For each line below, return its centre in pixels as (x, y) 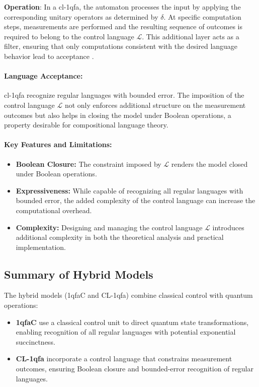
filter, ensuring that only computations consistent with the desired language (121, 46)
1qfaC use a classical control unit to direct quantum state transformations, (132, 322)
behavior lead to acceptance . (49, 56)
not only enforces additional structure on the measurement (155, 105)
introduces (228, 227)
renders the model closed (209, 164)
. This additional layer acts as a (191, 36)
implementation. (41, 247)
